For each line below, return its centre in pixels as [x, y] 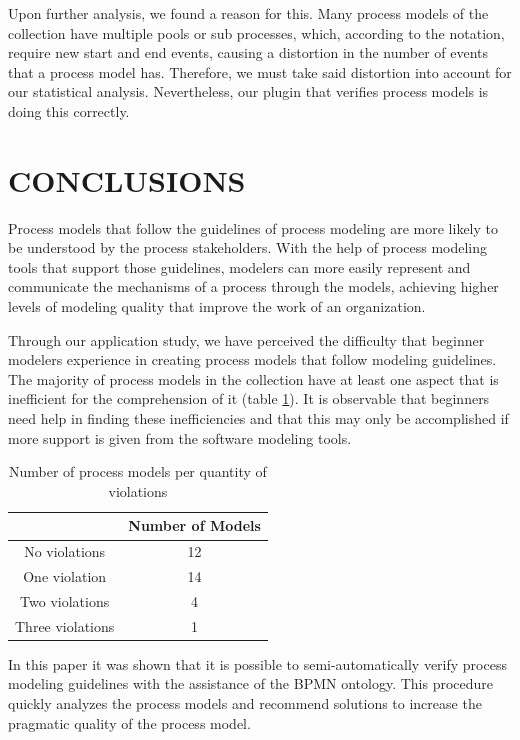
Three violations [65, 625]
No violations [65, 551]
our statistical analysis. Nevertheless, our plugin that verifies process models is [248, 91]
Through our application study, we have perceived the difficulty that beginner [246, 339]
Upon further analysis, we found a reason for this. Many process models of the [248, 13]
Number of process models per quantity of [138, 471]
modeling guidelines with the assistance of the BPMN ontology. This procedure [251, 683]
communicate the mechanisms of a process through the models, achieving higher [253, 286]
